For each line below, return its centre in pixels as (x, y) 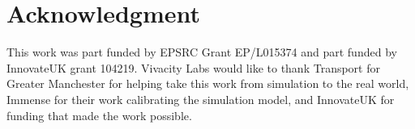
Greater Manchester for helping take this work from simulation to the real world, (208, 83)
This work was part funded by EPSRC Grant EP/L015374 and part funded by (202, 52)
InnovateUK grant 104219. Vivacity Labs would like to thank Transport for (193, 67)
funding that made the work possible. (99, 115)
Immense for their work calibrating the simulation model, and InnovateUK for (201, 99)
